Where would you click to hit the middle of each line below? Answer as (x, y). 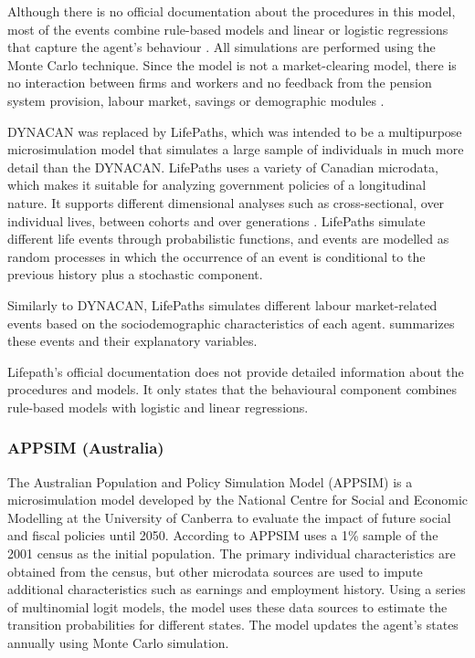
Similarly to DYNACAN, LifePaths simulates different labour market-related (222, 304)
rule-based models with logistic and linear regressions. (158, 407)
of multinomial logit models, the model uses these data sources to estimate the (227, 606)
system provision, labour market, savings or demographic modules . (196, 100)
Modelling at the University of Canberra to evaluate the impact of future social (229, 517)
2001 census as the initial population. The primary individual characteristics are (232, 554)
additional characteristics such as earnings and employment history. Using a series (237, 589)
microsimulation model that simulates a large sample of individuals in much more (236, 149)
